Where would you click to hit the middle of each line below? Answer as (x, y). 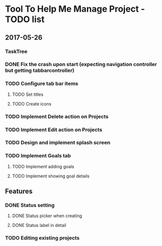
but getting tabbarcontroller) (40, 70)
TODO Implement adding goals (43, 166)
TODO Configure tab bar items (42, 84)
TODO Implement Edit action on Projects (54, 130)
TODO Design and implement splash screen (58, 143)
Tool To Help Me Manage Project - (75, 9)
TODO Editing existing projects (42, 238)
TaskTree (16, 51)
